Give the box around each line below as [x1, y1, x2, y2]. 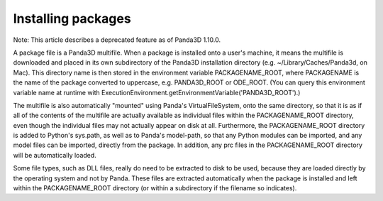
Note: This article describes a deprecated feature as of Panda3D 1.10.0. [13, 36, 221, 44]
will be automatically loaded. [13, 151, 97, 159]
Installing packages [13, 11, 131, 26]
